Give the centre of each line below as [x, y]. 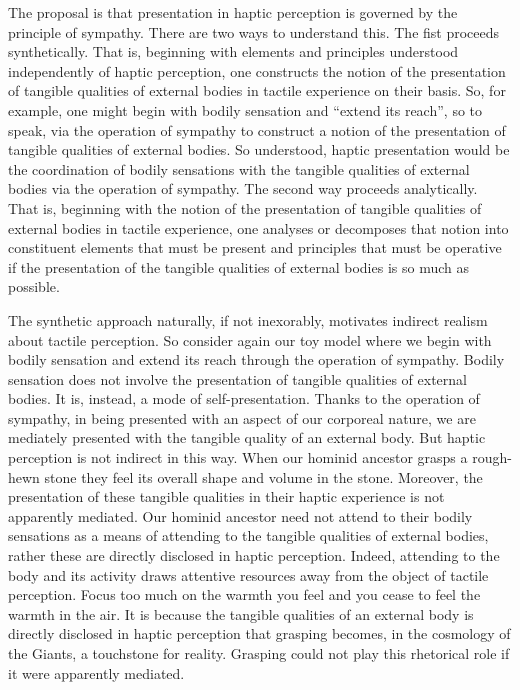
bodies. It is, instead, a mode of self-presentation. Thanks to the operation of [244, 398]
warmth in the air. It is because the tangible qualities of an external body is [241, 613]
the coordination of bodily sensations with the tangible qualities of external [239, 168]
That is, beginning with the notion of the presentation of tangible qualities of [245, 207]
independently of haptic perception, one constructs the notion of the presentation [257, 70]
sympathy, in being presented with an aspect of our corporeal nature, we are [242, 417]
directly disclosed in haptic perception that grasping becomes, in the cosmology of [259, 633]
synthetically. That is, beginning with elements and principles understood [233, 51]
